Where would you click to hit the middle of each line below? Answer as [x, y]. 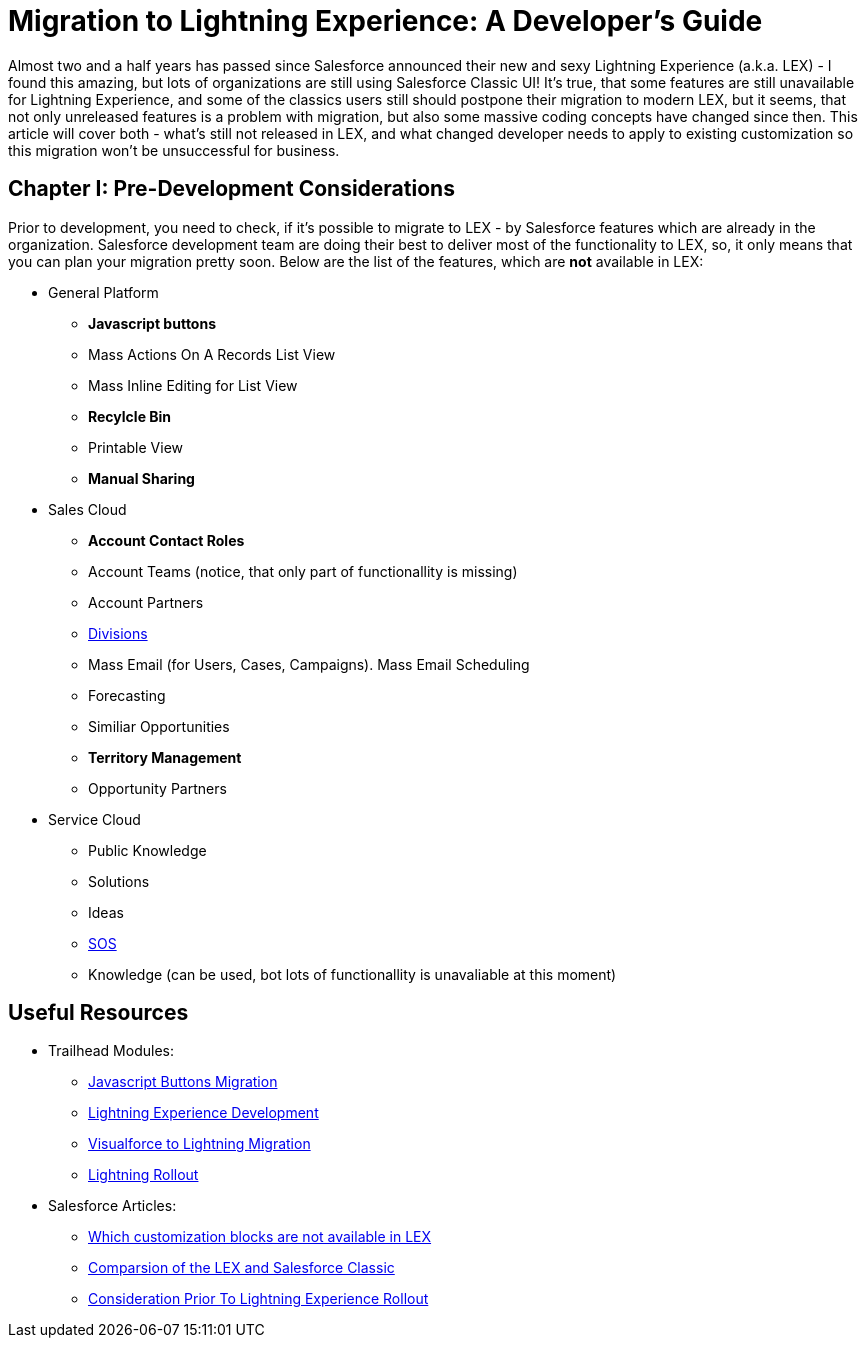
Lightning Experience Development [203, 1113]
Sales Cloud [87, 509]
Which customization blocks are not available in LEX [260, 1237]
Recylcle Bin [130, 416]
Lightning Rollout [143, 1175]
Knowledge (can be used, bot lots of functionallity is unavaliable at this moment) [352, 974]
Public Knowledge [147, 850]
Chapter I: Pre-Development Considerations [231, 189]
